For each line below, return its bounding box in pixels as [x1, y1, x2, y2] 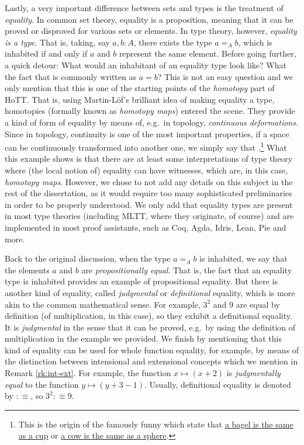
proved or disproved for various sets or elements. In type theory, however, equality [5, 25, 297, 37]
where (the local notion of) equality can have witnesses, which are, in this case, [5, 164, 288, 176]
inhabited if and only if [5, 47, 88, 60]
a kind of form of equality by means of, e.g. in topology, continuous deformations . [5, 116, 298, 128]
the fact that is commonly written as [5, 70, 136, 82]
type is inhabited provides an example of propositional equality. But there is [5, 275, 278, 287]
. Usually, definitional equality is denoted [144, 378, 291, 390]
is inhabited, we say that [199, 252, 288, 265]
